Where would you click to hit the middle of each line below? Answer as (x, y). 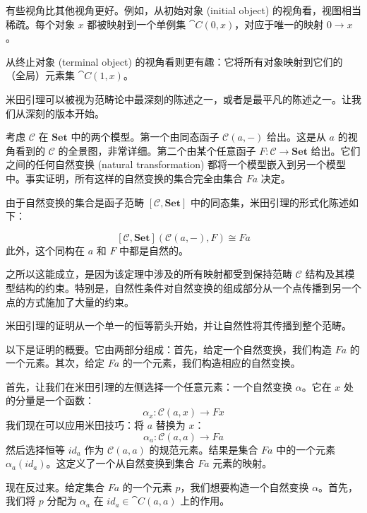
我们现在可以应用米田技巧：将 (75, 425)
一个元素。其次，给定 (55, 363)
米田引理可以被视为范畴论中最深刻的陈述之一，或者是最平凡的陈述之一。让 (179, 99)
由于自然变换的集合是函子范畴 (75, 202)
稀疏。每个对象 (40, 24)
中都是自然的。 (154, 250)
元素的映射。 (242, 463)
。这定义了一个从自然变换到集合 (120, 463)
